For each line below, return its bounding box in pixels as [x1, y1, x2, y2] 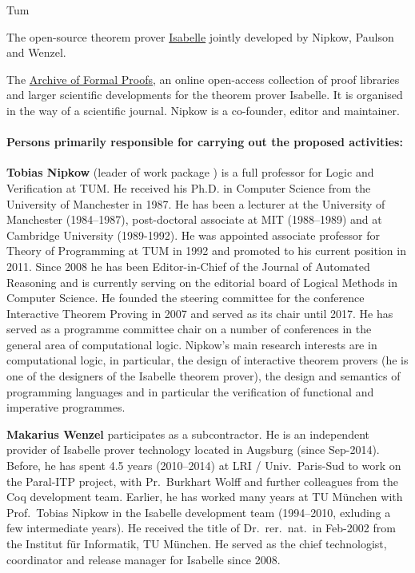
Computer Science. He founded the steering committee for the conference [6, 289, 365, 306]
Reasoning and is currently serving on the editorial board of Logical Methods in [6, 273, 397, 290]
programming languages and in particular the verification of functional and [6, 383, 374, 400]
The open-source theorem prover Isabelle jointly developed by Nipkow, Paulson [6, 28, 394, 45]
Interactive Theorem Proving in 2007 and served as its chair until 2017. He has [6, 304, 393, 321]
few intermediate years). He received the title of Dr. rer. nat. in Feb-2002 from [6, 519, 396, 536]
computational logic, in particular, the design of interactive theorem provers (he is [6, 352, 409, 368]
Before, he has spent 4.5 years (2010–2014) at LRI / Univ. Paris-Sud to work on [6, 457, 401, 474]
